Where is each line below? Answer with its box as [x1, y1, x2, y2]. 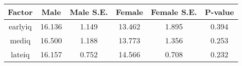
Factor [8, 6, 33, 17]
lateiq [11, 49, 30, 60]
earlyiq [8, 21, 32, 32]
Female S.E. [151, 6, 197, 17]
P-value [205, 6, 234, 17]
